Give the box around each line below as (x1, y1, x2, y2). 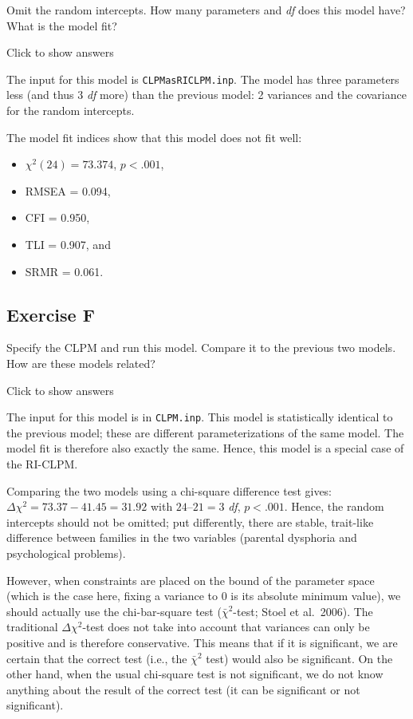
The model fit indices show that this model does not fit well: (6, 128, 302, 145)
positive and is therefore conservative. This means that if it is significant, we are (6, 634, 398, 650)
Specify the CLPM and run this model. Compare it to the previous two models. (6, 339, 396, 356)
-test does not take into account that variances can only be (82, 618, 370, 635)
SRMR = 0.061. (25, 263, 104, 279)
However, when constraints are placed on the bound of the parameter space (6, 571, 375, 588)
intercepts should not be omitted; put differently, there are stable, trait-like (6, 513, 374, 530)
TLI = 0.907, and (25, 236, 111, 252)
